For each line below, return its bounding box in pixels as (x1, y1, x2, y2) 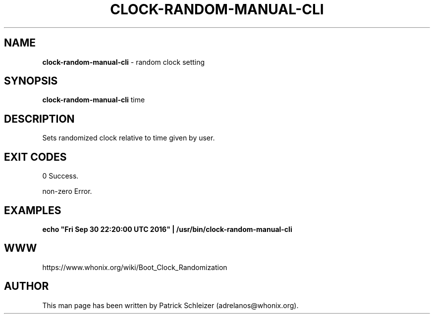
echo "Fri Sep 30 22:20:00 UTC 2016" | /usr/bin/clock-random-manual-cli (42, 225, 292, 233)
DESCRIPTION (4, 112, 75, 125)
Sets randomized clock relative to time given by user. (42, 134, 215, 142)
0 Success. (42, 172, 79, 181)
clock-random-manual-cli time (42, 95, 145, 104)
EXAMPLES (4, 204, 61, 217)
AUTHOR (4, 280, 49, 293)
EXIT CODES (4, 150, 67, 163)
